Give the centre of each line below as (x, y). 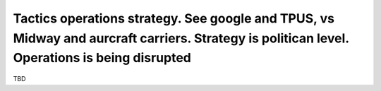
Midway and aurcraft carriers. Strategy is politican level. (181, 38)
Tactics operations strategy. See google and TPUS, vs (174, 18)
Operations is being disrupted (102, 58)
